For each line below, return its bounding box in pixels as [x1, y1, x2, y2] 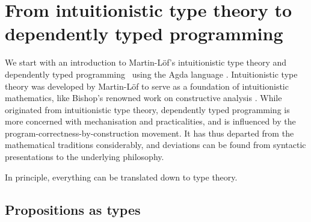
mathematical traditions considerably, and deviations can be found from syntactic [5, 138, 306, 151]
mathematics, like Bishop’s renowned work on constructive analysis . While [5, 91, 282, 104]
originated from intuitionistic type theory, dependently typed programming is [5, 103, 290, 116]
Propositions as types [5, 200, 141, 218]
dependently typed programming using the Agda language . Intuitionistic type [5, 67, 298, 80]
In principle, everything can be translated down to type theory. [5, 170, 238, 183]
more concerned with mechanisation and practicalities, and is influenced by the [5, 115, 296, 128]
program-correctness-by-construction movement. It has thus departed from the [5, 126, 294, 139]
